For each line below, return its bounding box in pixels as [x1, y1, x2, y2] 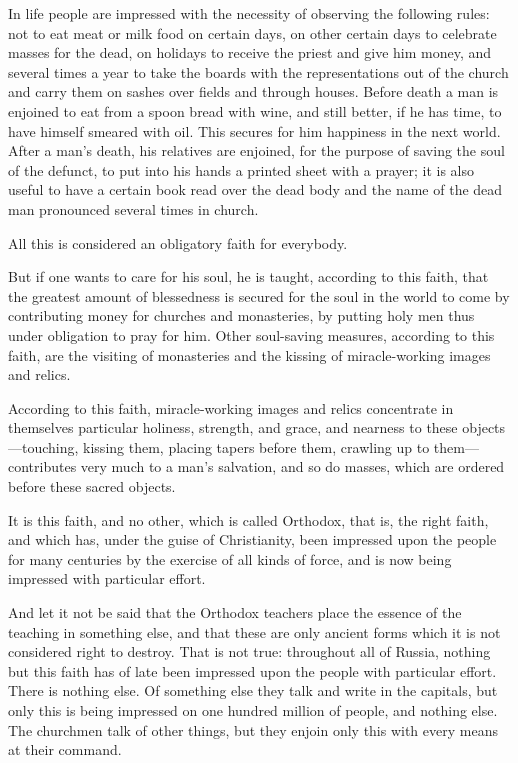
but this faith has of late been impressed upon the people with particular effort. [8, 660, 497, 681]
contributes [8, 456, 77, 477]
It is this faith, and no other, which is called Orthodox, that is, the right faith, [8, 509, 489, 530]
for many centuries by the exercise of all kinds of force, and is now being [8, 548, 452, 569]
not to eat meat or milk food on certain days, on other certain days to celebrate [8, 22, 497, 43]
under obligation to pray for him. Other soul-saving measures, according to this [8, 324, 495, 345]
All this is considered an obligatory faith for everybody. [8, 232, 348, 253]
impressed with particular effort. [8, 568, 206, 589]
